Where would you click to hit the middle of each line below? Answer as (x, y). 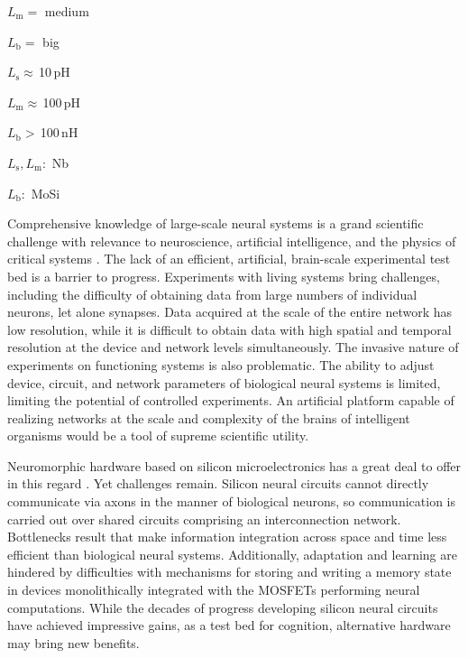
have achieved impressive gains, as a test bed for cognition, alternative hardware (229, 625)
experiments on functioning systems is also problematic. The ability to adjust (221, 364)
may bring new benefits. (73, 642)
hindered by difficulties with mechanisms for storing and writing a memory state (229, 572)
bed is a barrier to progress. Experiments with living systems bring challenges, (224, 276)
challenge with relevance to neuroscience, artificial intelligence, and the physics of (232, 241)
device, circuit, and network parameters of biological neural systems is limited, (224, 382)
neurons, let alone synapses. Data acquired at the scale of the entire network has (230, 312)
